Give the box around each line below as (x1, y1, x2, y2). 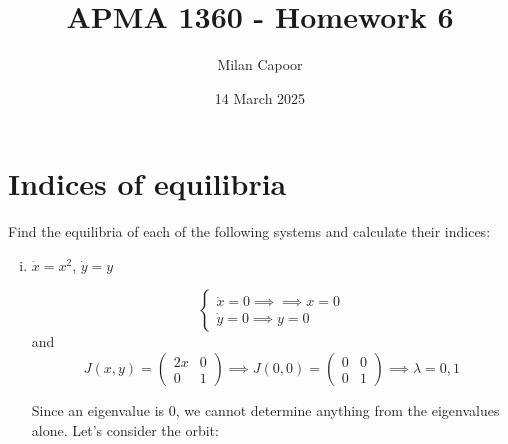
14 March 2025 (214, 87, 306, 108)
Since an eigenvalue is (31, 400, 165, 421)
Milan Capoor (217, 54, 303, 75)
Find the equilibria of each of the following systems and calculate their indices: (8, 221, 491, 242)
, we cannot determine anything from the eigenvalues (175, 400, 500, 421)
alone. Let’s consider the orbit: (31, 419, 219, 440)
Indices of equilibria (8, 163, 287, 204)
